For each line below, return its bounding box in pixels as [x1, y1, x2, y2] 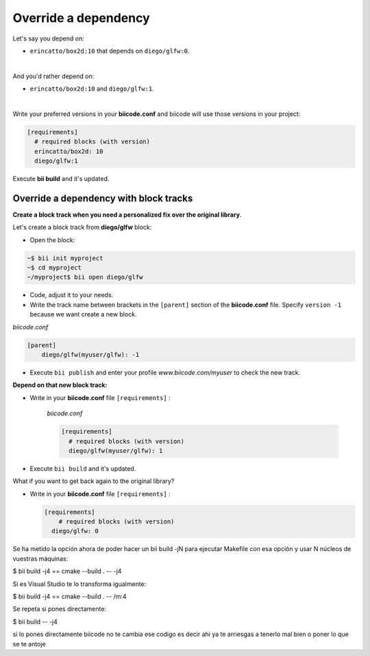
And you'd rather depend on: [12, 72, 95, 80]
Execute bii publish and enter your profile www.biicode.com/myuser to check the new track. [29, 368, 301, 377]
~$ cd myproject [27, 264, 82, 272]
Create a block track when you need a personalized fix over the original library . [12, 210, 242, 219]
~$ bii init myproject [27, 254, 103, 262]
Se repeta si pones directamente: [12, 605, 106, 613]
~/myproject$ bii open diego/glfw [27, 273, 143, 281]
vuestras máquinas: [12, 554, 69, 563]
